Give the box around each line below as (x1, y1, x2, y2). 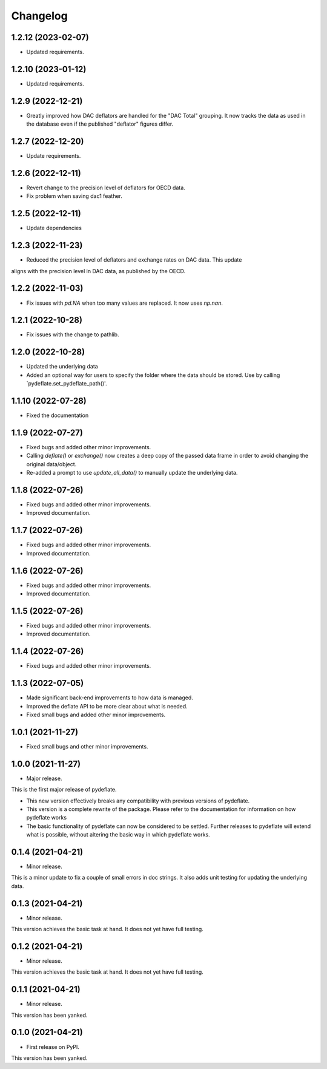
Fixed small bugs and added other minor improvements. (26, 711, 166, 718)
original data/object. (26, 460, 77, 467)
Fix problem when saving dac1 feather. (26, 192, 122, 200)
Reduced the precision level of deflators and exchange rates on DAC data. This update (26, 256, 242, 263)
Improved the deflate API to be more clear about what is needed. (26, 702, 188, 710)
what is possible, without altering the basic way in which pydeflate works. (26, 831, 210, 838)
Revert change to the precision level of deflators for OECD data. (26, 184, 186, 191)
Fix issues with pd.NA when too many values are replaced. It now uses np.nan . (26, 299, 223, 307)
